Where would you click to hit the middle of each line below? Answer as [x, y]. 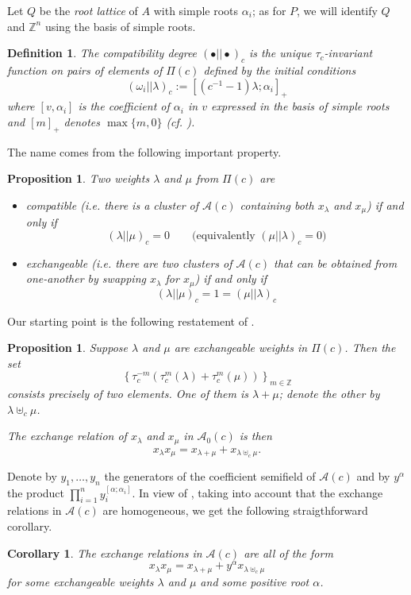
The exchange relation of [67, 436]
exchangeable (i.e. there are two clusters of [129, 263]
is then [255, 436]
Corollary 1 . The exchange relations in [105, 552]
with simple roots [196, 10]
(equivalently [223, 236]
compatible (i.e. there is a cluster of [112, 205]
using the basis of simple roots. [120, 26]
